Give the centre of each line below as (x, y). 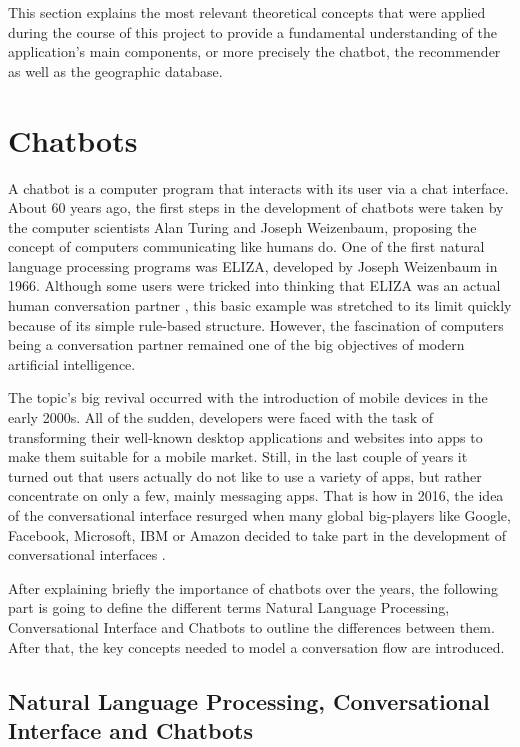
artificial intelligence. (72, 363)
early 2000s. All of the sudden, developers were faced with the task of (221, 417)
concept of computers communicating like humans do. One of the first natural (246, 246)
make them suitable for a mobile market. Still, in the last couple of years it (238, 456)
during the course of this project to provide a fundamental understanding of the (252, 31)
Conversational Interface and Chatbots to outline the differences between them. (251, 626)
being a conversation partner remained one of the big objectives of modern (236, 344)
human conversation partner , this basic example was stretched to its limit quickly (260, 305)
